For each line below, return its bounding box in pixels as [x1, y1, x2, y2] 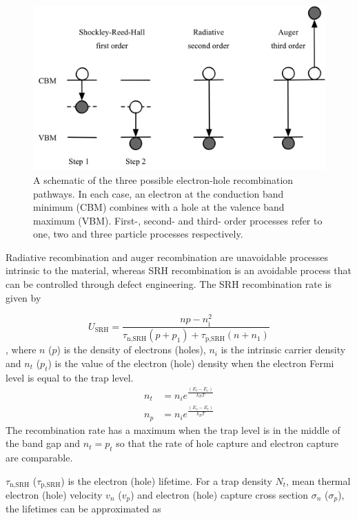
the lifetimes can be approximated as [6, 501, 161, 516]
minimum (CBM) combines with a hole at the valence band [33, 200, 285, 214]
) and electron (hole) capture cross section [130, 487, 308, 501]
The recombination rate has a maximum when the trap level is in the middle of [6, 422, 340, 437]
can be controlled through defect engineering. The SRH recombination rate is [6, 277, 331, 291]
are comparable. [6, 450, 73, 464]
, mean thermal [286, 473, 351, 488]
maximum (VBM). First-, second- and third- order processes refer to [33, 213, 323, 227]
